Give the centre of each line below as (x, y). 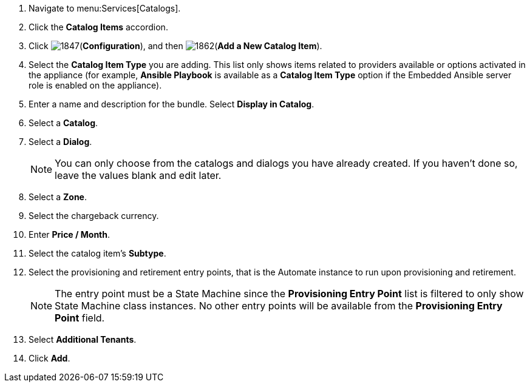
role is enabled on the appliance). (95, 85)
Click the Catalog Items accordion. (98, 27)
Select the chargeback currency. (94, 216)
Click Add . (49, 358)
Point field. (80, 318)
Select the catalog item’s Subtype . (97, 253)
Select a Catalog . (63, 123)
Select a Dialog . (60, 142)
